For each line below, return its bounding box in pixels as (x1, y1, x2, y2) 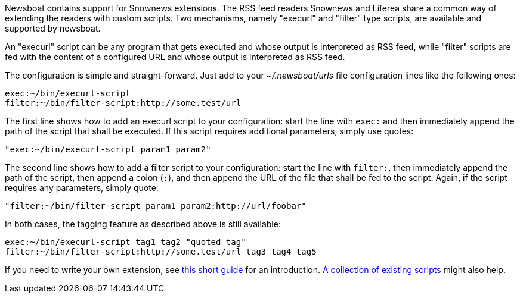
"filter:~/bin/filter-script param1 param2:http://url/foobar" (5, 201, 307, 211)
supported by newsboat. (5, 23, 101, 33)
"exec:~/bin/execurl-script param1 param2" (5, 145, 211, 154)
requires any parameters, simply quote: (5, 183, 159, 193)
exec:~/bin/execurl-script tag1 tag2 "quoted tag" (5, 237, 246, 247)
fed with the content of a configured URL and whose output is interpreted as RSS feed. (5, 52, 345, 62)
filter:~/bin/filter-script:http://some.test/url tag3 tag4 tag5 (5, 247, 317, 256)
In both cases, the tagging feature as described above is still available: (5, 219, 281, 229)
